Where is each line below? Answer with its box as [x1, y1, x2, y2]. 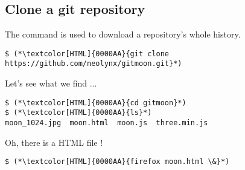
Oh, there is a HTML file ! [5, 136, 103, 148]
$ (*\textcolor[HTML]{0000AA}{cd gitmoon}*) [5, 98, 186, 107]
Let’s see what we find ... [5, 77, 97, 90]
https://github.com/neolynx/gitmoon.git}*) [5, 59, 182, 68]
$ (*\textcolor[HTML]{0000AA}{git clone [5, 49, 170, 58]
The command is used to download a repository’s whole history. [5, 28, 241, 41]
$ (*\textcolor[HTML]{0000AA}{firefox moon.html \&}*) [5, 157, 230, 166]
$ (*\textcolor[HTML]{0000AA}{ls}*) [5, 108, 152, 117]
